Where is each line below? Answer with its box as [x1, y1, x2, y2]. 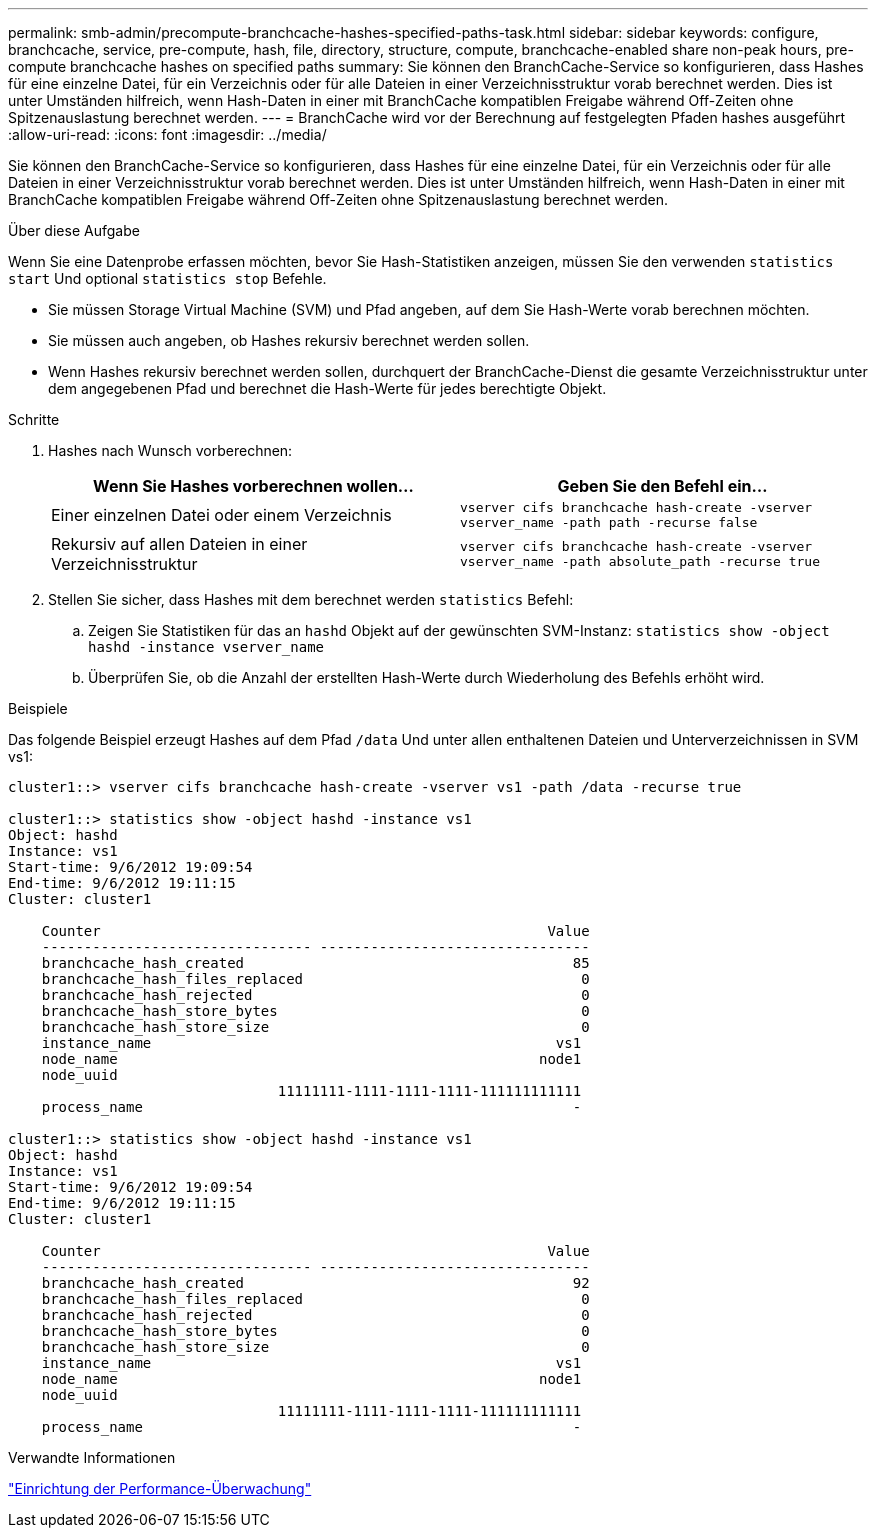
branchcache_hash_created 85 [41, 955, 590, 971]
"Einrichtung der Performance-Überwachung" [8, 1480, 312, 1497]
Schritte [8, 411, 60, 428]
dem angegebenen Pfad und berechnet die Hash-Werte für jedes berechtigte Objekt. [48, 380, 607, 397]
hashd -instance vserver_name [88, 639, 325, 655]
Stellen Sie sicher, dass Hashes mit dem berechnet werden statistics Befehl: [48, 591, 574, 608]
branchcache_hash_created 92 [41, 1275, 590, 1291]
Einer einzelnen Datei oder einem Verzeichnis [51, 505, 392, 525]
